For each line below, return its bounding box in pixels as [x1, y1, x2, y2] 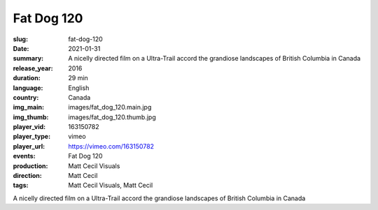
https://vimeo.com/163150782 [68, 142, 154, 150]
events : [13, 152, 36, 160]
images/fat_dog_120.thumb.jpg [68, 112, 157, 121]
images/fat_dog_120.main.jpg [68, 103, 152, 112]
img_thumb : [13, 112, 49, 121]
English [68, 84, 90, 92]
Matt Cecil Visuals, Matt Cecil [68, 181, 153, 190]
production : [13, 161, 48, 170]
